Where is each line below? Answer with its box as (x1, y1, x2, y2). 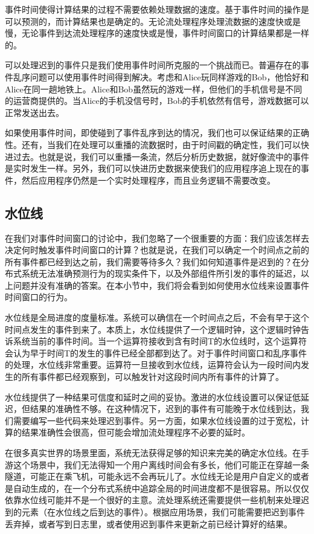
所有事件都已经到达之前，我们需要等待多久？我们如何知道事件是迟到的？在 (5, 255, 301, 268)
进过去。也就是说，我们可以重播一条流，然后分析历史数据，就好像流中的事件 (5, 150, 309, 162)
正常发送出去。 (5, 106, 64, 118)
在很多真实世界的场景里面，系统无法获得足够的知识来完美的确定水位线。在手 (5, 446, 309, 459)
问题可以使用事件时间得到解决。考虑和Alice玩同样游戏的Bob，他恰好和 (30, 70, 309, 83)
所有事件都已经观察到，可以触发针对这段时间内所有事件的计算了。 (21, 370, 284, 383)
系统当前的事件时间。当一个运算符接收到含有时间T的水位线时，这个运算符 (13, 335, 307, 347)
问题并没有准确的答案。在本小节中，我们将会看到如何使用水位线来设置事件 (13, 278, 309, 291)
